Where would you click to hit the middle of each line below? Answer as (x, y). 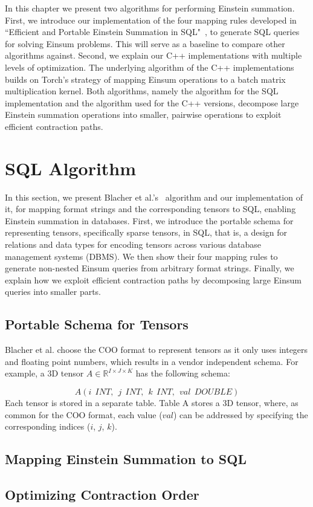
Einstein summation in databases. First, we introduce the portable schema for (149, 220)
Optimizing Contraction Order (102, 494)
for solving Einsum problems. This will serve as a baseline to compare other (145, 43)
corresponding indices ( (48, 426)
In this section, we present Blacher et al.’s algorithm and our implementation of (154, 197)
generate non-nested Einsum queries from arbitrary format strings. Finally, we (150, 268)
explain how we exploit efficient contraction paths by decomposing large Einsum (153, 279)
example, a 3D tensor (44, 373)
